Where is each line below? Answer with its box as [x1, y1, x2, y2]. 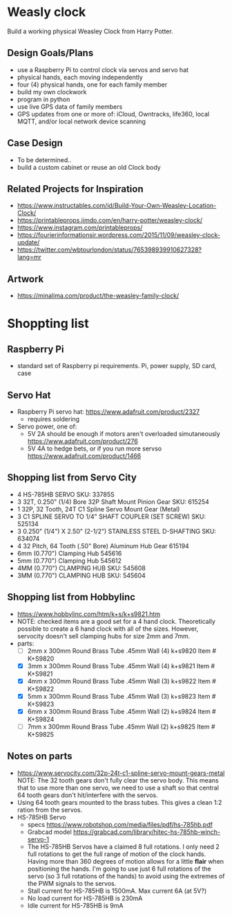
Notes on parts [7, 750, 72, 762]
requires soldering [27, 415, 80, 423]
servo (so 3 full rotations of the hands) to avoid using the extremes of [27, 871, 225, 880]
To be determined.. [17, 155, 72, 164]
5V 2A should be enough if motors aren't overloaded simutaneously [27, 430, 221, 437]
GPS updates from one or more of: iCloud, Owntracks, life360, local [17, 110, 209, 118]
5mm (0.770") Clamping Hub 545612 [17, 556, 122, 565]
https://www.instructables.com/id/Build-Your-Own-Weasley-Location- [17, 202, 217, 210]
